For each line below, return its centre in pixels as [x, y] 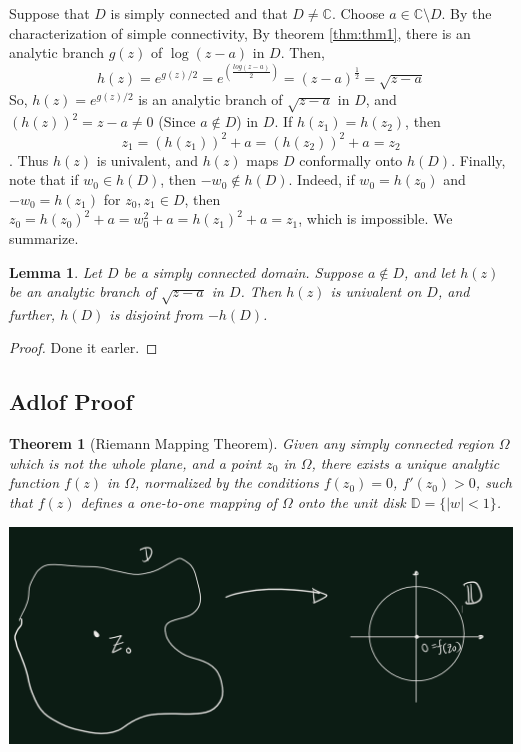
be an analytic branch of [82, 291]
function [34, 482]
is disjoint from [156, 313]
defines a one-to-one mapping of [178, 502]
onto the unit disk [351, 502]
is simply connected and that [199, 13]
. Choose [358, 13]
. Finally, [478, 159]
